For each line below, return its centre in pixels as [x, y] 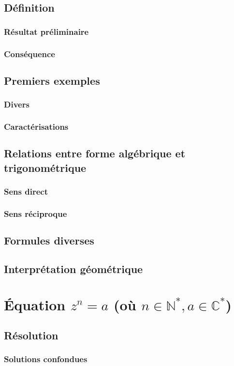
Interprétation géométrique [73, 268]
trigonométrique [45, 167]
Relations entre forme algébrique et [95, 153]
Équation [35, 304]
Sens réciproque [36, 213]
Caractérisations [36, 127]
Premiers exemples [52, 80]
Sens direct [26, 191]
